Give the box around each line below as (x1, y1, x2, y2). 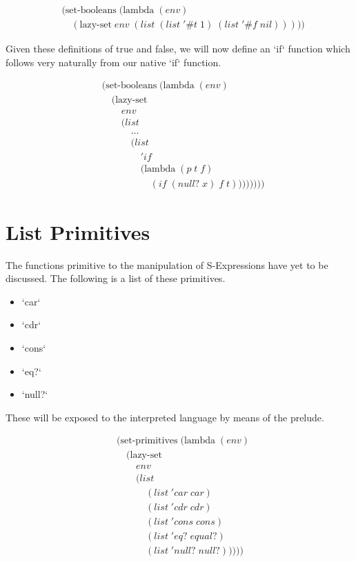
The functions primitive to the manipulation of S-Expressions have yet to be (6, 257, 328, 272)
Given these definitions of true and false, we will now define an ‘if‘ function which (6, 41, 350, 56)
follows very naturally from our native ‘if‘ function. (6, 54, 221, 69)
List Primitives (6, 217, 150, 245)
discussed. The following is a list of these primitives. (6, 271, 226, 285)
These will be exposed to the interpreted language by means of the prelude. (6, 410, 324, 424)
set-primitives (120, 436, 178, 446)
